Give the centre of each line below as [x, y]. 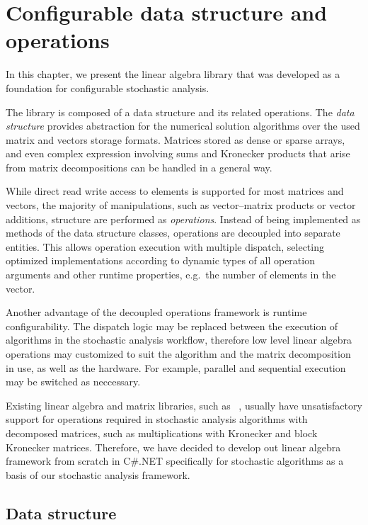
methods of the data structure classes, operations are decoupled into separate [173, 233]
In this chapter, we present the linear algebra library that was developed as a [173, 74]
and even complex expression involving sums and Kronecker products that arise [178, 153]
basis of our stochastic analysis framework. [98, 474]
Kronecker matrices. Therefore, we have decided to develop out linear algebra [173, 447]
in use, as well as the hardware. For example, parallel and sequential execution [176, 367]
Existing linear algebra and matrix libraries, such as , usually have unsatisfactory [184, 405]
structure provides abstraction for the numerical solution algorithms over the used [183, 126]
